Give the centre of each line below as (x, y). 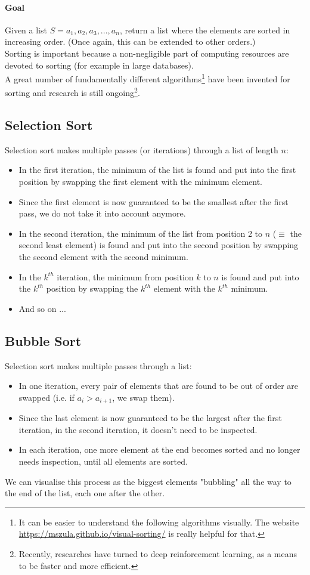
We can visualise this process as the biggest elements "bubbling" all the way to (148, 481)
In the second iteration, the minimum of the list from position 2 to (141, 233)
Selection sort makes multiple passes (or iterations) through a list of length (142, 149)
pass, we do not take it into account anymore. (102, 213)
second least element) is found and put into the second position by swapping (159, 245)
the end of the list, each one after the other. (85, 493)
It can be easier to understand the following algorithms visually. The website (159, 522)
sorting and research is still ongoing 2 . (72, 92)
